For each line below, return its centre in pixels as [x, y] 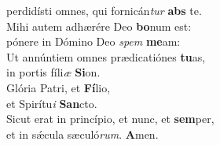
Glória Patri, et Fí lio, [59, 87]
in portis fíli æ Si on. [53, 72]
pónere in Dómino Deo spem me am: [93, 41]
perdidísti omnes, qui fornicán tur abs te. [104, 10]
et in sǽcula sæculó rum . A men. [82, 134]
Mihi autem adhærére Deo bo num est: [99, 26]
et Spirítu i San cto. [52, 103]
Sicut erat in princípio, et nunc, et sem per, [110, 119]
